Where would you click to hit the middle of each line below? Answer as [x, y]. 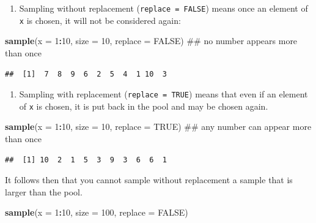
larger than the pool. [44, 191]
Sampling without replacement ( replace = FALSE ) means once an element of [164, 8]
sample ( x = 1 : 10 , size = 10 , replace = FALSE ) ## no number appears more [151, 41]
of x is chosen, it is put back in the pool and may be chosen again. [144, 106]
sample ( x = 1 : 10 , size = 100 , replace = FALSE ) [97, 212]
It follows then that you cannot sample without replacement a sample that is [149, 180]
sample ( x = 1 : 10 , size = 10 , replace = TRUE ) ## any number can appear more [158, 127]
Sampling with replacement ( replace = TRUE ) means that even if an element [164, 94]
